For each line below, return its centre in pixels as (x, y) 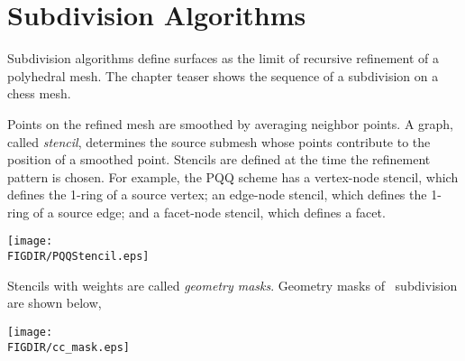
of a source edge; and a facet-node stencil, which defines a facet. (209, 212)
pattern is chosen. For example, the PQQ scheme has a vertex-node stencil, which (233, 176)
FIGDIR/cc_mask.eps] (69, 347)
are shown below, (55, 303)
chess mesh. (39, 93)
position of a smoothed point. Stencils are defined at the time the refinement (219, 159)
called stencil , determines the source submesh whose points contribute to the (219, 141)
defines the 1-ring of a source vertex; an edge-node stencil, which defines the (217, 194)
